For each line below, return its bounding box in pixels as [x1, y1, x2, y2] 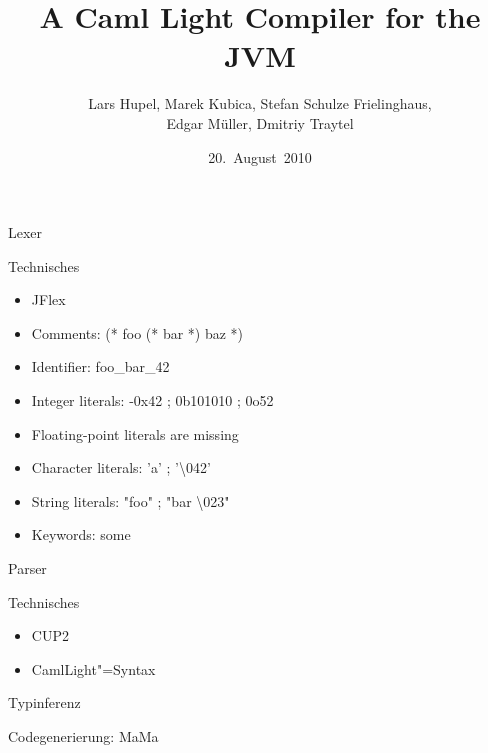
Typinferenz [8, 692, 81, 713]
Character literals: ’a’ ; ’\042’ [31, 457, 211, 478]
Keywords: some [31, 524, 131, 545]
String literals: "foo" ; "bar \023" [31, 490, 230, 511]
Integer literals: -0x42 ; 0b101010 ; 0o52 [31, 390, 274, 411]
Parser [8, 558, 47, 579]
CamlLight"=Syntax [31, 658, 156, 679]
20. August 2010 [208, 146, 312, 167]
